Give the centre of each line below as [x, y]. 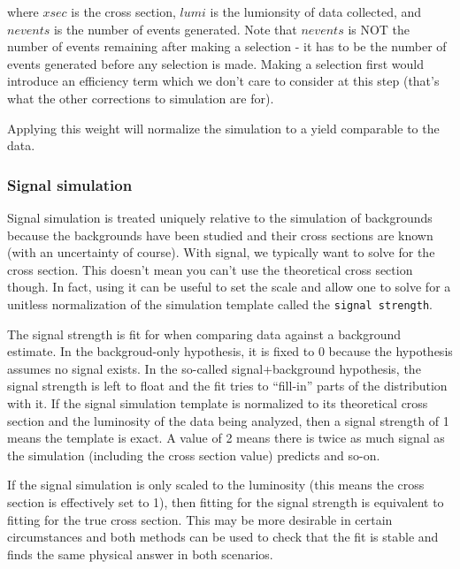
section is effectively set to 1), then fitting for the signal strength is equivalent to [226, 501]
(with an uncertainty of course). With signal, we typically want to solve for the [221, 252]
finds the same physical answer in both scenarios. [140, 554]
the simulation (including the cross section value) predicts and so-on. [194, 455]
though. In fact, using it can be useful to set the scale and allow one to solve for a [229, 287]
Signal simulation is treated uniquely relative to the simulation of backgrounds [220, 217]
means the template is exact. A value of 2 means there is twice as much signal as [226, 438]
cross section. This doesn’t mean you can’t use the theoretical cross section [210, 269]
